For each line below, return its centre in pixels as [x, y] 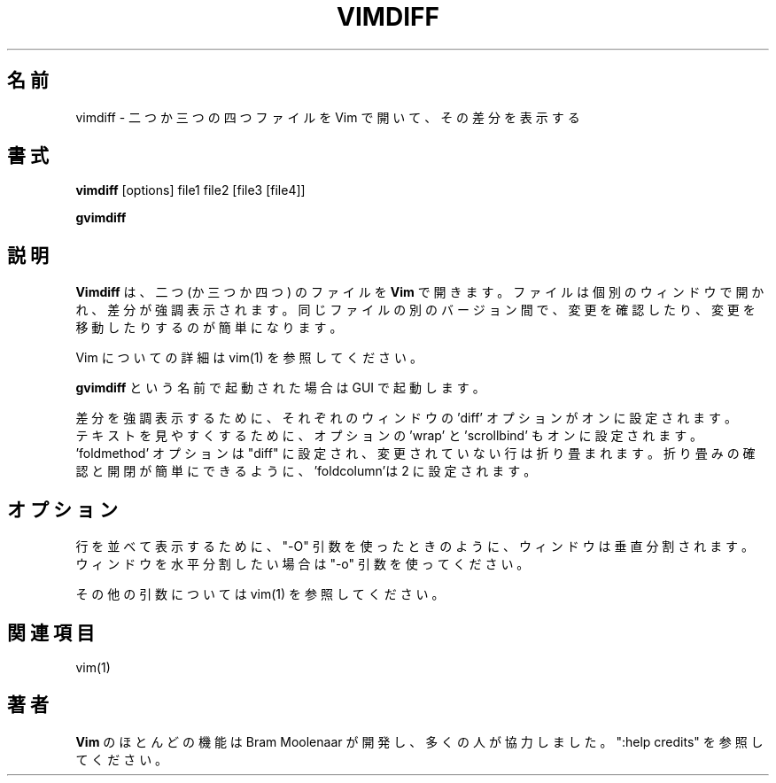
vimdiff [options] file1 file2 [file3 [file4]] [190, 190]
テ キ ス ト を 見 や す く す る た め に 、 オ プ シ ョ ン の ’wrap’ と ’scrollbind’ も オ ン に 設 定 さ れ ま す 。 [389, 436]
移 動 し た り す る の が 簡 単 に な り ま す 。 [209, 328]
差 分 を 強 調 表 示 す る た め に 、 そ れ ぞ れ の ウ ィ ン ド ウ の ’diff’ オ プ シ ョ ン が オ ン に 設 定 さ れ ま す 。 [406, 418]
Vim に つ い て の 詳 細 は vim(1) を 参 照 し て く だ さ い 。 [249, 358]
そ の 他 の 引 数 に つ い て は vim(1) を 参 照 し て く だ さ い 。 [260, 594]
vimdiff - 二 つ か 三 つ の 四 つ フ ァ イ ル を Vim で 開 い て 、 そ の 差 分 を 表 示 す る [328, 117]
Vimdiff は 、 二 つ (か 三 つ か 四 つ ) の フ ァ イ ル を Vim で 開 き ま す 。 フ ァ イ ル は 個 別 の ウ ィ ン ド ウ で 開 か [420, 292]
